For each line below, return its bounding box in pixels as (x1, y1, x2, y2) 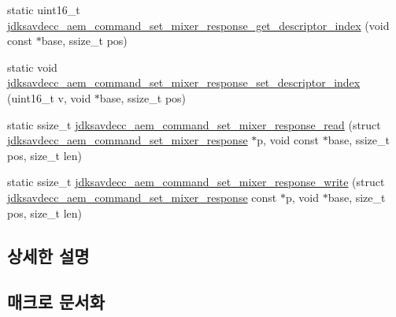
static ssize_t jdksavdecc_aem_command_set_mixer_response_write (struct (7, 173, 385, 190)
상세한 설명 (7, 243, 90, 267)
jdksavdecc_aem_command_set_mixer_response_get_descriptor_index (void (7, 17, 390, 33)
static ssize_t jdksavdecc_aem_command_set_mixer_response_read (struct (7, 116, 381, 132)
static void (7, 58, 57, 75)
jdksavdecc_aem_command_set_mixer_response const (7, 188, 277, 205)
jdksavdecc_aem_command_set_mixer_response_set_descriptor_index (7, 74, 361, 91)
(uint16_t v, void (7, 89, 91, 106)
